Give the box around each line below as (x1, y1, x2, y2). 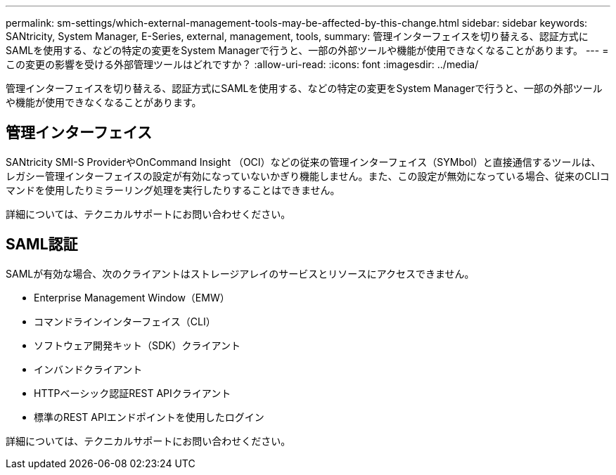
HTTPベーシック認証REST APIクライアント (34, 386, 231, 399)
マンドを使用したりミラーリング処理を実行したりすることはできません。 (6, 183, 340, 196)
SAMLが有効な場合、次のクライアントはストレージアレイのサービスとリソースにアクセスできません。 (6, 267, 475, 280)
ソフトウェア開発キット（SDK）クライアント (34, 339, 240, 351)
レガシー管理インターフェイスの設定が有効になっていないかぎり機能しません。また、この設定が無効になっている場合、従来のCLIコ (6, 169, 610, 182)
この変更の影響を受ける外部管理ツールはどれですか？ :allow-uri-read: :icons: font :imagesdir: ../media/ (6, 58, 479, 70)
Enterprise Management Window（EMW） (34, 291, 230, 304)
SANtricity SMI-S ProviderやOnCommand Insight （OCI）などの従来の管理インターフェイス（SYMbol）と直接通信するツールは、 (6, 155, 601, 168)
